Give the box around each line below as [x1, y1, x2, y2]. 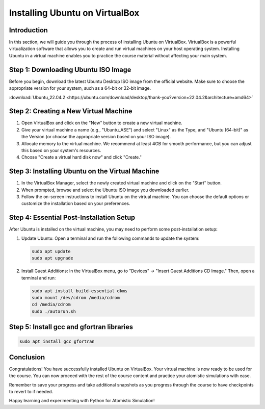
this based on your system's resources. [21, 148, 102, 153]
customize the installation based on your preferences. [21, 201, 130, 206]
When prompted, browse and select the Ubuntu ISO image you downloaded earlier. [21, 187, 189, 193]
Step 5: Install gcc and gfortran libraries [9, 323, 133, 331]
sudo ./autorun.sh [31, 308, 76, 314]
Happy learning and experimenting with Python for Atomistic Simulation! [9, 398, 155, 404]
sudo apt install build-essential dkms [31, 288, 128, 294]
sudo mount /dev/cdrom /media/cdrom [31, 295, 120, 300]
